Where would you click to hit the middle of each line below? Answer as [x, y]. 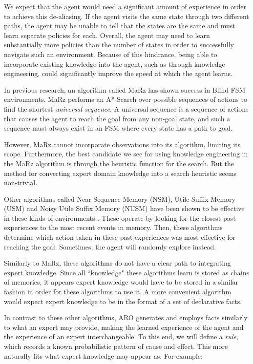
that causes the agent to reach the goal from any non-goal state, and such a [117, 118]
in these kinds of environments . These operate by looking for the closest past [120, 218]
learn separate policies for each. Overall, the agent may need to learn [107, 35]
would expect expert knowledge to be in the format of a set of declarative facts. [123, 301]
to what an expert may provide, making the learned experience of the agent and [124, 327]
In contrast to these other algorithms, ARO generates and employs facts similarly [126, 317]
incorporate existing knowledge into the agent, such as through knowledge [115, 64]
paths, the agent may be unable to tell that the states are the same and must [120, 26]
